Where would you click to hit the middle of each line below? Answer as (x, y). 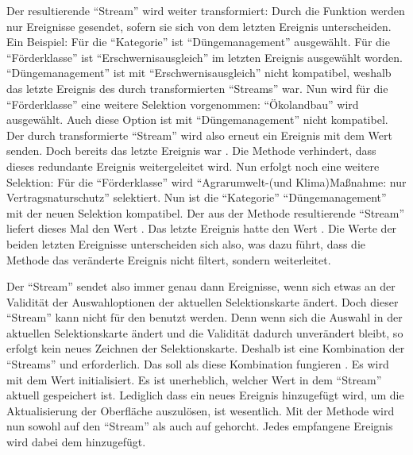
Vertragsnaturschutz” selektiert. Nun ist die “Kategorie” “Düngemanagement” (197, 197)
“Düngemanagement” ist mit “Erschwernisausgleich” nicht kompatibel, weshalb (199, 73)
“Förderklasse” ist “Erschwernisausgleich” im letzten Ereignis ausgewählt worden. (205, 57)
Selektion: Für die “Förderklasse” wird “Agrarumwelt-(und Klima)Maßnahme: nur (206, 181)
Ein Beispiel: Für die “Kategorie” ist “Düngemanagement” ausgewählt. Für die (198, 42)
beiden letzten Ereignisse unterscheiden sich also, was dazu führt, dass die (186, 243)
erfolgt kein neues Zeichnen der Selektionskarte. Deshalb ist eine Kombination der (206, 348)
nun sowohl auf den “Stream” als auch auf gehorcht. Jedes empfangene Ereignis (200, 426)
